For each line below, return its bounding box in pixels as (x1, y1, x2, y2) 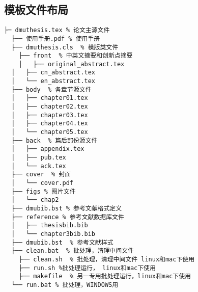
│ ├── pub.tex (11, 154, 66, 162)
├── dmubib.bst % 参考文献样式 (11, 238, 114, 246)
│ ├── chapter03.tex (11, 111, 88, 119)
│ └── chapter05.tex (11, 128, 88, 136)
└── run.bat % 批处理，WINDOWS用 (11, 281, 119, 288)
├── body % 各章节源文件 (11, 86, 92, 93)
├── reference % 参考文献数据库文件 (11, 213, 124, 221)
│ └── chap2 (11, 196, 59, 204)
